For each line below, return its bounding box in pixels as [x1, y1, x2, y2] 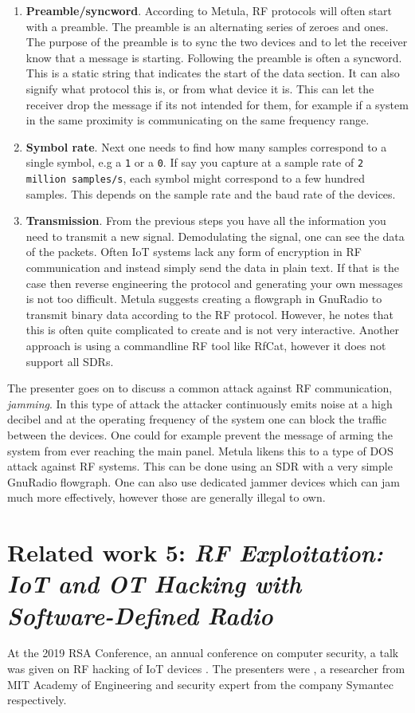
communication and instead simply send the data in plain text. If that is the [25, 259, 399, 276]
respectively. [7, 691, 67, 708]
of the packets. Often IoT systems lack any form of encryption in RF [25, 243, 362, 260]
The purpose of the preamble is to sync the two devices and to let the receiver [25, 33, 408, 50]
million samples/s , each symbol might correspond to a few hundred [25, 170, 366, 186]
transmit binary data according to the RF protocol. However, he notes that [25, 305, 393, 322]
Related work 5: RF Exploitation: [7, 536, 383, 569]
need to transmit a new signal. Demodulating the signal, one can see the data [25, 227, 405, 244]
